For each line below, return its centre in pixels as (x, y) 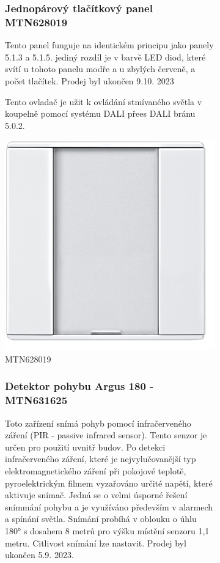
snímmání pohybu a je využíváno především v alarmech (109, 506)
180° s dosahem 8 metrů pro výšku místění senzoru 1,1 (107, 530)
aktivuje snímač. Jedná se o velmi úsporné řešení (96, 495)
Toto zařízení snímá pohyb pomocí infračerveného (98, 423)
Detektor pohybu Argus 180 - (79, 386)
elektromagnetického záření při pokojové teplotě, (96, 471)
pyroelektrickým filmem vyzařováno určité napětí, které (109, 483)
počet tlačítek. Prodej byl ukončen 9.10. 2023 (90, 80)
